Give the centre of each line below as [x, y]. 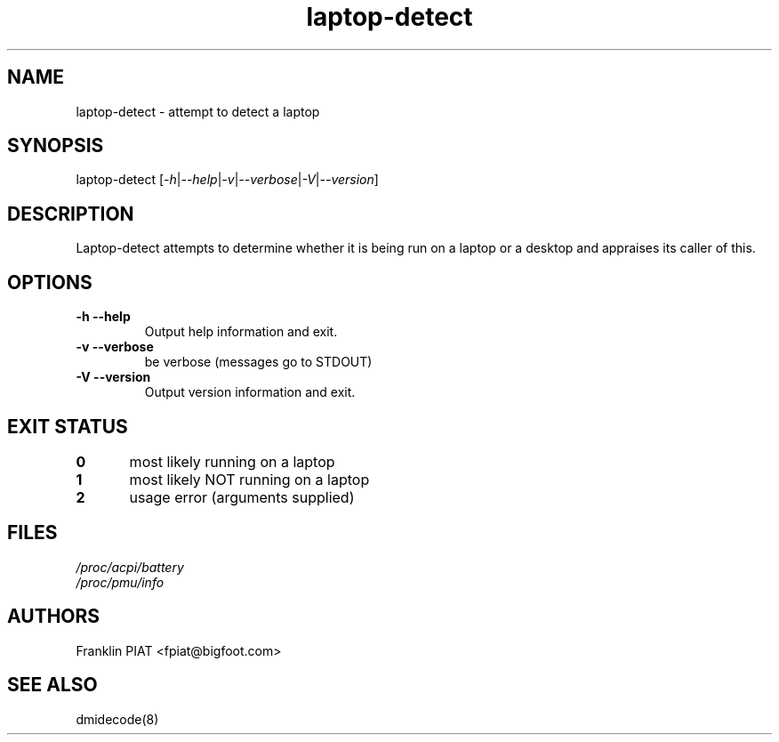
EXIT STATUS [68, 426]
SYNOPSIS [56, 146]
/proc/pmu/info [120, 582]
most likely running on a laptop [232, 461]
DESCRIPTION [71, 214]
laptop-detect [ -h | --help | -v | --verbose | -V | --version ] [227, 180]
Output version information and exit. [250, 392]
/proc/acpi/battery [130, 567]
